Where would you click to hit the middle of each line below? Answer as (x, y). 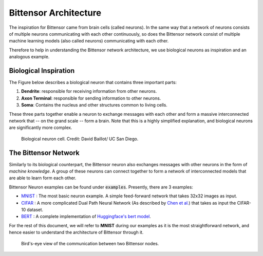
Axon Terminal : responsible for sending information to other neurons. (91, 98)
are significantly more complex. (41, 128)
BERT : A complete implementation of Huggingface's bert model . (86, 216)
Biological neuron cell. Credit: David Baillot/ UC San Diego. (80, 139)
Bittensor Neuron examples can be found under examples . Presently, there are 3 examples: (101, 187)
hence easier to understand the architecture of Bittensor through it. (76, 233)
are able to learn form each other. (43, 178)
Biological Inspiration (42, 71)
